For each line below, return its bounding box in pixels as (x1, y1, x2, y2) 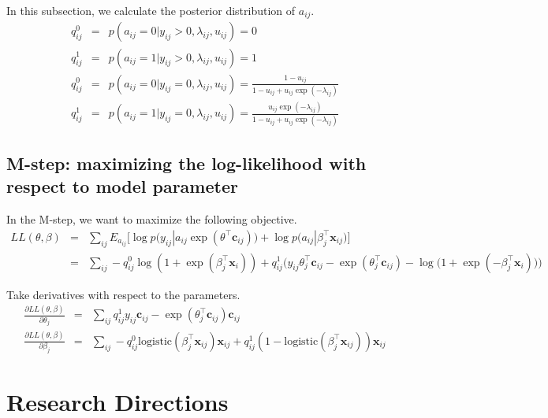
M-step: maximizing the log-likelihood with (6, 150, 367, 175)
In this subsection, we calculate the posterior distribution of (6, 2, 296, 18)
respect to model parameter (6, 174, 238, 198)
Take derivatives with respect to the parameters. (6, 286, 240, 302)
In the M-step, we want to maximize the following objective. (6, 211, 297, 227)
